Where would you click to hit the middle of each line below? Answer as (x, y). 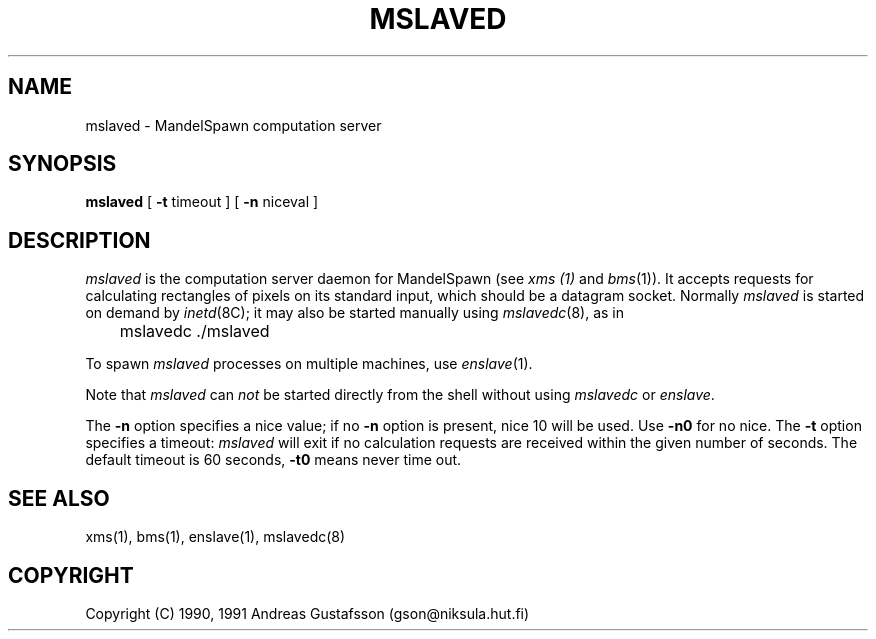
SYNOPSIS (62, 164)
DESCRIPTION (79, 240)
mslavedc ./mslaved (194, 331)
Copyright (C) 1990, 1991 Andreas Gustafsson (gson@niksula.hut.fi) (307, 613)
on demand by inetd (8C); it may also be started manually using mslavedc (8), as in (354, 313)
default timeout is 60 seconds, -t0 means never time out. (273, 460)
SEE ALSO (59, 498)
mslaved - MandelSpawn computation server (233, 125)
